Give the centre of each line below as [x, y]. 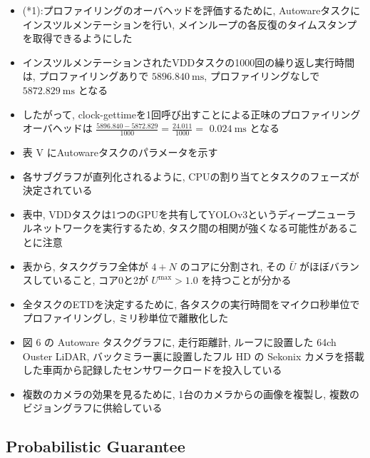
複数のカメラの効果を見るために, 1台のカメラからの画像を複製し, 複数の [191, 393]
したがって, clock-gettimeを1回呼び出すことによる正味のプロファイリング [191, 114]
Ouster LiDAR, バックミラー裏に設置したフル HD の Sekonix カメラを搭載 [194, 356]
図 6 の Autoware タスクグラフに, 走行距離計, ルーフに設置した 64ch [179, 341]
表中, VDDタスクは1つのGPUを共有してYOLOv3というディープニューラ [189, 214]
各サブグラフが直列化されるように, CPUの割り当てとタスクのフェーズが [191, 176]
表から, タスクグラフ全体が [85, 266]
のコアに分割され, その [233, 266]
